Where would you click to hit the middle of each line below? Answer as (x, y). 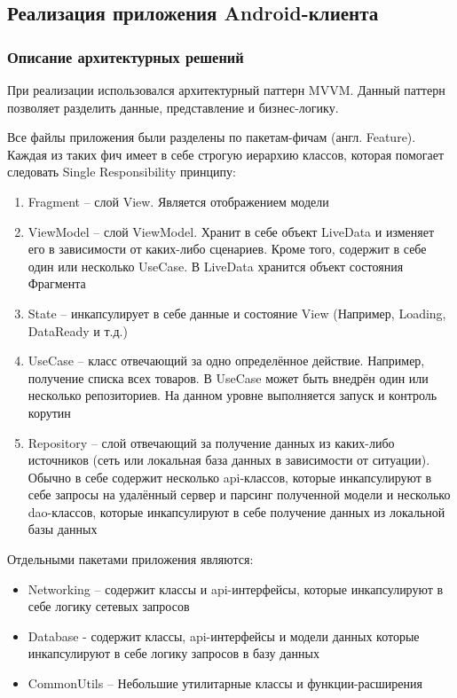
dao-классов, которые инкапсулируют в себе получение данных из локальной (236, 511)
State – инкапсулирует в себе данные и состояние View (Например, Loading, (237, 313)
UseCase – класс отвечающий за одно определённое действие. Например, (226, 361)
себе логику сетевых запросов (109, 606)
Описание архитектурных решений (126, 56)
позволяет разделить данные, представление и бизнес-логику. (173, 107)
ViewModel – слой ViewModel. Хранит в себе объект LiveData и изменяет (231, 231)
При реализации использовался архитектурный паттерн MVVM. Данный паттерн (226, 90)
